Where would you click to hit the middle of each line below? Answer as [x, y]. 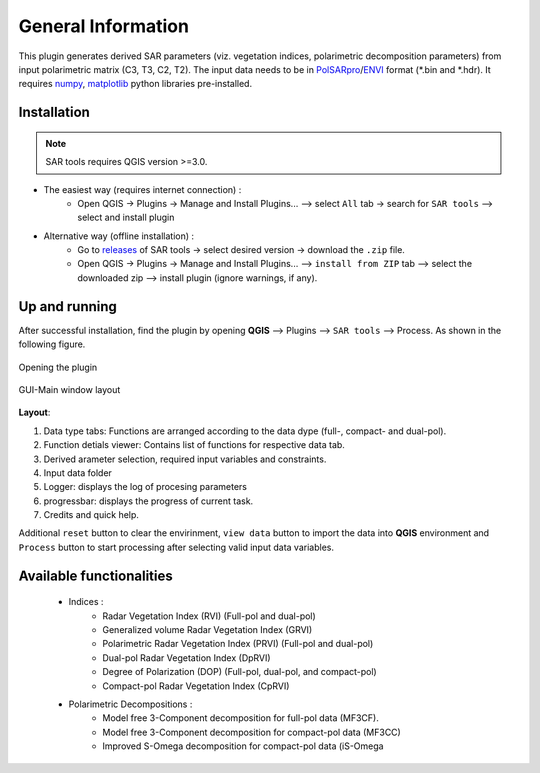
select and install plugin [126, 217]
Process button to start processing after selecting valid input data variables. [176, 547]
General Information [104, 26]
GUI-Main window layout [69, 389]
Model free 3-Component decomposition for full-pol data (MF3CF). [240, 718]
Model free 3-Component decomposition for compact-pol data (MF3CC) [252, 732]
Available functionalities [96, 575]
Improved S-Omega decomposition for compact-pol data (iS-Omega [243, 746]
